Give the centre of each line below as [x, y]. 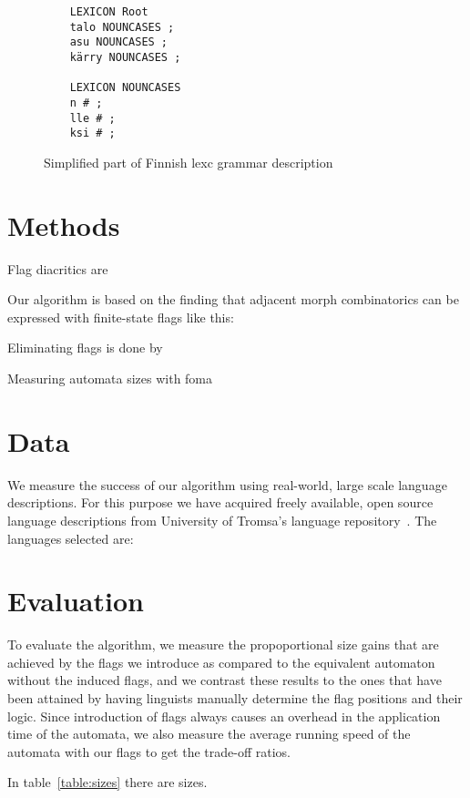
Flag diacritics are [58, 268]
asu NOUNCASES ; [119, 42]
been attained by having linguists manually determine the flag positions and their [235, 698]
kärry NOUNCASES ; [125, 57]
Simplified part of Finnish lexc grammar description [189, 162]
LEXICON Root [109, 12]
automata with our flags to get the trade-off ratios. [149, 751]
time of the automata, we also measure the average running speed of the [209, 734]
